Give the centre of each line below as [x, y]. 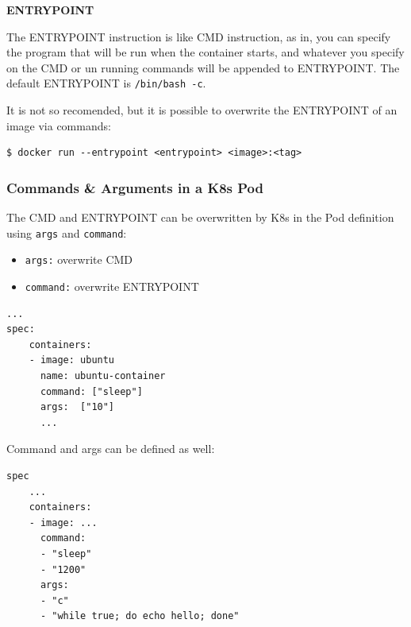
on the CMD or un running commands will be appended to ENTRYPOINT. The [203, 67]
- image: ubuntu [72, 360]
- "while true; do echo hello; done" [140, 616]
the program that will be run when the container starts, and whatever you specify [205, 52]
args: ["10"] [77, 407]
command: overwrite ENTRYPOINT [112, 286]
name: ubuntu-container [103, 375]
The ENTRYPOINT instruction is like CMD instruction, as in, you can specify [199, 36]
